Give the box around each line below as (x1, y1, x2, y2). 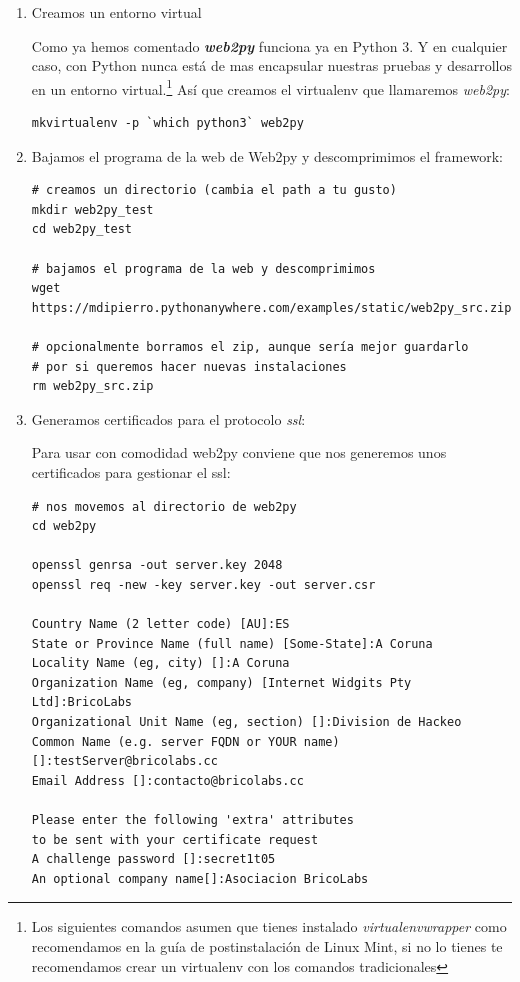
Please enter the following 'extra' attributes (31, 813, 354, 828)
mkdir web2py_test (31, 202, 154, 217)
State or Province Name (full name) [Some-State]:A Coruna (31, 636, 433, 651)
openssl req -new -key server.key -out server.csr (31, 577, 376, 592)
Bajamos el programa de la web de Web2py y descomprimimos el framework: (31, 145, 503, 166)
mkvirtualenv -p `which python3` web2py (31, 116, 304, 131)
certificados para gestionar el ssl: (31, 461, 231, 482)
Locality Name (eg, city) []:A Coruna (31, 656, 290, 671)
